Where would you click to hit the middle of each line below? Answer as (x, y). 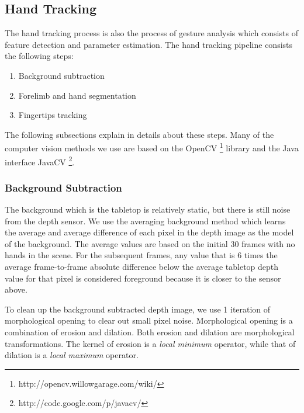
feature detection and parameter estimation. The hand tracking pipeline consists (149, 44)
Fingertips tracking (53, 115)
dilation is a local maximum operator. (72, 355)
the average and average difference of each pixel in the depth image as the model (149, 232)
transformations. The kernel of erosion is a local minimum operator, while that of (150, 343)
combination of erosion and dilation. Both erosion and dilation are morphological (150, 332)
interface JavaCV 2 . (40, 161)
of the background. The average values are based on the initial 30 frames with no (150, 243)
